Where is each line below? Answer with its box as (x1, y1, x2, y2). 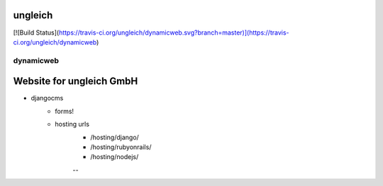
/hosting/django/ (90, 133, 140, 141)
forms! (55, 107, 74, 115)
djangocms (30, 94, 64, 103)
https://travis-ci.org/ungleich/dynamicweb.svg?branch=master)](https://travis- (58, 28, 290, 37)
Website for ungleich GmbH (13, 75, 138, 88)
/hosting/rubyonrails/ (90, 142, 152, 151)
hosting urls (55, 120, 90, 129)
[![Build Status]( (13, 28, 60, 37)
